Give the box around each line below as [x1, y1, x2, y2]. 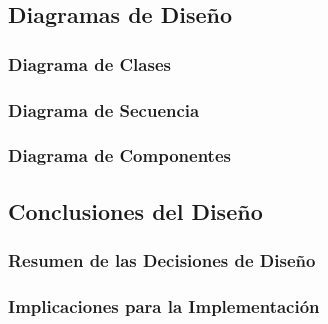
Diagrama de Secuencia [8, 97, 200, 122]
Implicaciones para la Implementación [8, 293, 320, 318]
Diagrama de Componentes [8, 143, 231, 168]
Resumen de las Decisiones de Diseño [8, 248, 316, 273]
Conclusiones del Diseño [8, 195, 263, 226]
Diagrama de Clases [8, 51, 171, 76]
